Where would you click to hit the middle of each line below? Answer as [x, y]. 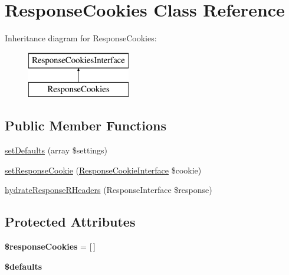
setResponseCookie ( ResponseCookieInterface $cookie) [103, 170]
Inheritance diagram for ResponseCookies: [81, 38]
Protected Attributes [70, 222]
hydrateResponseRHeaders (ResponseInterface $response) [109, 190]
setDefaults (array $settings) [56, 150]
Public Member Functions [86, 125]
